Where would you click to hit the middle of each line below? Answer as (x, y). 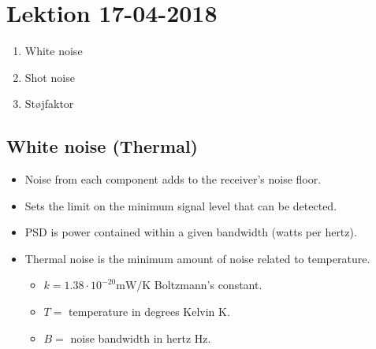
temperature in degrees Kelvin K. (149, 312)
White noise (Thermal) (102, 146)
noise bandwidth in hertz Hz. (141, 338)
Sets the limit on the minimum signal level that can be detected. (181, 205)
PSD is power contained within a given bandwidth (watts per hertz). (191, 232)
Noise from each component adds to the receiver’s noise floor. (173, 179)
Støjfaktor (49, 104)
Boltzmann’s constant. (208, 285)
